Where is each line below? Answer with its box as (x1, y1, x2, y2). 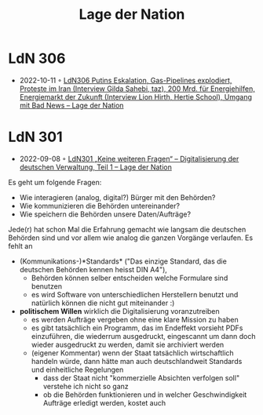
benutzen (31, 281, 63, 291)
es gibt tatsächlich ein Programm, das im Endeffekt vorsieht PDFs (31, 323, 243, 333)
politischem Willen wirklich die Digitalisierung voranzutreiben (19, 306, 220, 315)
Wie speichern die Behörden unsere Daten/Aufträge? (19, 209, 191, 219)
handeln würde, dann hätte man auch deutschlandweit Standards (31, 356, 243, 366)
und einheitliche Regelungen (31, 365, 124, 374)
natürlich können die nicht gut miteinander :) (31, 298, 175, 308)
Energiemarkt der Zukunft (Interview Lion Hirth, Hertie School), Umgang (19, 92, 253, 101)
